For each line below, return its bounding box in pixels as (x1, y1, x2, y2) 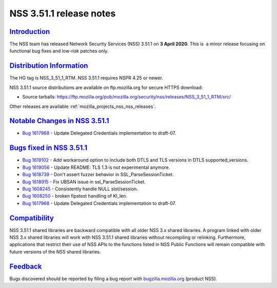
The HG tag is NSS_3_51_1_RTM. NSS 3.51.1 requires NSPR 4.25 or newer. (9, 75, 164, 81)
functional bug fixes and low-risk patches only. (9, 48, 109, 54)
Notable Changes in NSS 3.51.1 (9, 117, 110, 125)
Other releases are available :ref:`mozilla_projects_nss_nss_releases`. (9, 103, 156, 109)
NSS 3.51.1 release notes (9, 8, 116, 19)
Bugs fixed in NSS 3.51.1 (9, 144, 88, 152)
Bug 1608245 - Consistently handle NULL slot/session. (22, 185, 138, 192)
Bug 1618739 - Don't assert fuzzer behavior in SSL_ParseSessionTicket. (22, 171, 174, 178)
